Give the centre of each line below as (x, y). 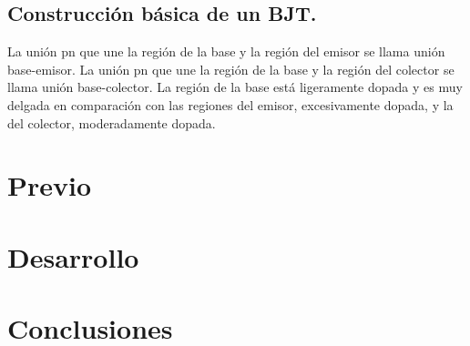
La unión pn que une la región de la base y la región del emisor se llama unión (226, 51)
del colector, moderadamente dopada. (112, 122)
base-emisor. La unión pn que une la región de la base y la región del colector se (231, 69)
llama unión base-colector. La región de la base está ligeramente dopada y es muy (235, 87)
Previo (50, 185)
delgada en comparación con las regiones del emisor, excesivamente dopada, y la (230, 104)
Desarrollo (73, 256)
